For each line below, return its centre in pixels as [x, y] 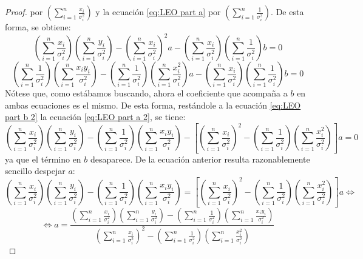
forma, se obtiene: [38, 27]
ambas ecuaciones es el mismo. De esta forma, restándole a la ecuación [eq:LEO [153, 105]
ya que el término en [43, 159]
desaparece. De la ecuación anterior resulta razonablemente [200, 159]
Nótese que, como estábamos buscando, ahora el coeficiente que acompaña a [146, 93]
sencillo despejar [35, 171]
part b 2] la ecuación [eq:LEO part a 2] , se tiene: [95, 117]
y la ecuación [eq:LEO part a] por [158, 12]
